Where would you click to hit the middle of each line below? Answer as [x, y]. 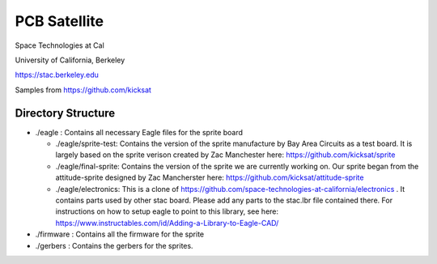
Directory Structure [65, 113]
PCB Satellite [59, 21]
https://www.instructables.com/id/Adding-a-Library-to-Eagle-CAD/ [167, 223]
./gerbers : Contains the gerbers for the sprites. [114, 245]
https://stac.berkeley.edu [57, 75]
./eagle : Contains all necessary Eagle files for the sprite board [139, 132]
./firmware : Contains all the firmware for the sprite [120, 234]
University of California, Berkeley [70, 60]
